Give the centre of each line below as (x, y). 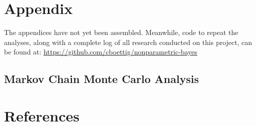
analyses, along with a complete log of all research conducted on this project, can (128, 42)
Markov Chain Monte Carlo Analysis (102, 79)
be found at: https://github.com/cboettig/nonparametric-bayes (101, 52)
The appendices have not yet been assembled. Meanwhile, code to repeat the (121, 32)
